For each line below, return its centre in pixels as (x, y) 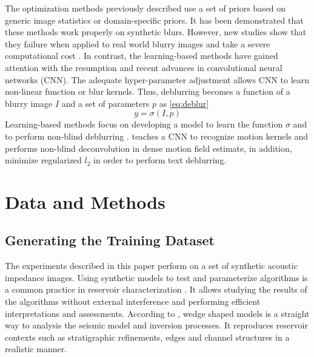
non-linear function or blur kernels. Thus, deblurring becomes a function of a (148, 91)
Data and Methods (85, 201)
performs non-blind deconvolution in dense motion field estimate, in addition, (149, 148)
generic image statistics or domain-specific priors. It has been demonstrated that (154, 20)
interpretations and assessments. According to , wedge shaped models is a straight (157, 313)
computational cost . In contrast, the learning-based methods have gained (142, 56)
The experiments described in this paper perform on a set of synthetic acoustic (151, 266)
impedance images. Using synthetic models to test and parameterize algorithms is (156, 277)
